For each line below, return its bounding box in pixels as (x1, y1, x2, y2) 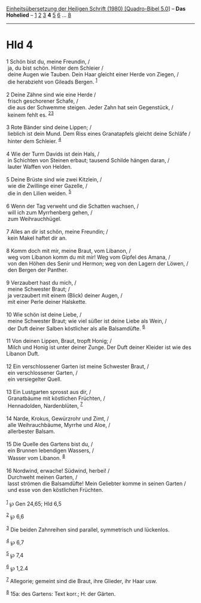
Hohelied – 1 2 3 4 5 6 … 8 (6, 11, 72, 19)
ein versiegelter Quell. (7, 375, 62, 383)
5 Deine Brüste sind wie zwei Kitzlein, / (6, 175, 102, 183)
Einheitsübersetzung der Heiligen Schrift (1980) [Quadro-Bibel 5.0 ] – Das (6, 5, 186, 12)
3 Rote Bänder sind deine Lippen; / (6, 124, 92, 131)
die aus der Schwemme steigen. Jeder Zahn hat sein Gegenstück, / (7, 103, 173, 111)
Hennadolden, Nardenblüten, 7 (7, 401, 83, 409)
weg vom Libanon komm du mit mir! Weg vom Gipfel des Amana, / (7, 253, 170, 261)
